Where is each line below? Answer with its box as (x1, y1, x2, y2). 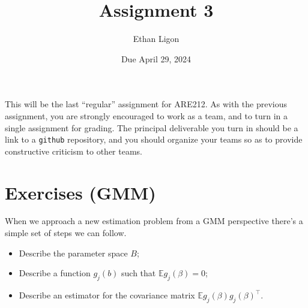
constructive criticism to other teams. (5, 144, 142, 157)
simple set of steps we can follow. (5, 227, 127, 239)
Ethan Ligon (133, 32, 180, 45)
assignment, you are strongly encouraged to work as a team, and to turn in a (5, 109, 288, 122)
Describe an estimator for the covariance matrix (19, 289, 195, 301)
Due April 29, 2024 (121, 52, 192, 65)
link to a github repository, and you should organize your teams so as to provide (5, 133, 303, 146)
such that (121, 267, 156, 279)
